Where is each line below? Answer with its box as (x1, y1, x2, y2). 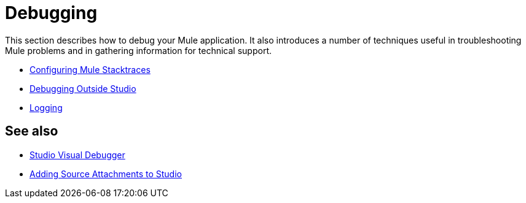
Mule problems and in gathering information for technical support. (5, 45, 272, 56)
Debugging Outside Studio (29, 83, 136, 94)
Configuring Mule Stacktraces (29, 64, 151, 75)
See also (5, 123, 58, 139)
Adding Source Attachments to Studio (29, 168, 182, 179)
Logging (29, 102, 63, 113)
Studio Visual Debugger (29, 149, 125, 160)
